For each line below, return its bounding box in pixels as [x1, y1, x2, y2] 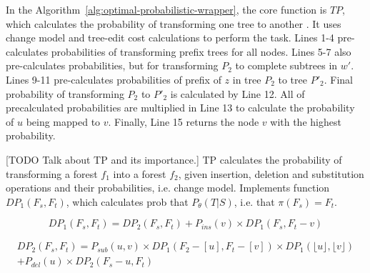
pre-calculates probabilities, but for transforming [6, 58, 219, 73]
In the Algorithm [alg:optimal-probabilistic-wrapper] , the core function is [6, 2, 327, 16]
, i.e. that [234, 194, 275, 209]
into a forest [113, 166, 166, 181]
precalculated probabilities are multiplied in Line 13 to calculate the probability [6, 100, 355, 115]
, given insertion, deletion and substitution [178, 166, 364, 181]
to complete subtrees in [235, 58, 338, 73]
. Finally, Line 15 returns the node [108, 114, 259, 129]
